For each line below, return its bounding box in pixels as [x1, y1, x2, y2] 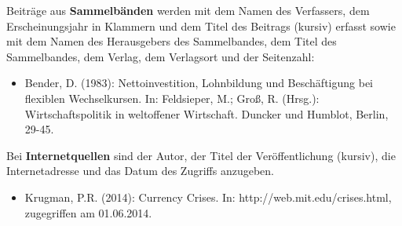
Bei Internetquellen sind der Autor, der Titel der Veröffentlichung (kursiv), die [6, 147, 396, 163]
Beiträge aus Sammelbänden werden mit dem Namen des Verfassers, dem [6, 2, 370, 18]
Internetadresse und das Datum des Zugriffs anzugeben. [6, 162, 274, 179]
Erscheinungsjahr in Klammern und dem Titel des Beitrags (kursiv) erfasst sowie [6, 17, 396, 34]
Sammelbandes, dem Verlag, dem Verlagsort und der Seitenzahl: [6, 48, 315, 64]
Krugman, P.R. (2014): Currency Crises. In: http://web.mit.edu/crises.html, [24, 188, 392, 205]
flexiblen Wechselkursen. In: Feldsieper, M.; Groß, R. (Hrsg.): [24, 89, 320, 106]
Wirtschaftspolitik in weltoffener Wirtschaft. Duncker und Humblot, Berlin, [24, 105, 389, 122]
